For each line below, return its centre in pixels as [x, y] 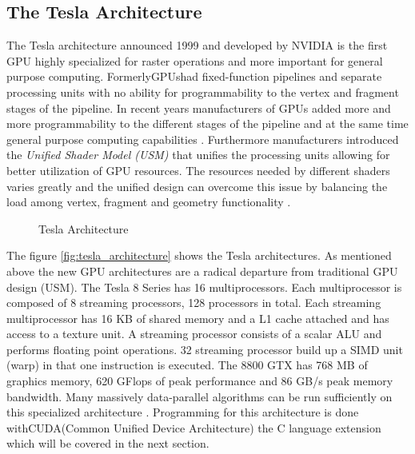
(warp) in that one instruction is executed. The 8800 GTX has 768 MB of [187, 365]
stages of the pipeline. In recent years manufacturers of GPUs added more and [199, 108]
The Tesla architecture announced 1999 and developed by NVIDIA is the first [197, 45]
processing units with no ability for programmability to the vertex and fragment [203, 92]
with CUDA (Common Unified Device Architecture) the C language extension [194, 427]
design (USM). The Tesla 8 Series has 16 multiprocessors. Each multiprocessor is [204, 287]
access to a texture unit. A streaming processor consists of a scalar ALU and [194, 334]
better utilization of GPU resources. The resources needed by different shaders [198, 170]
